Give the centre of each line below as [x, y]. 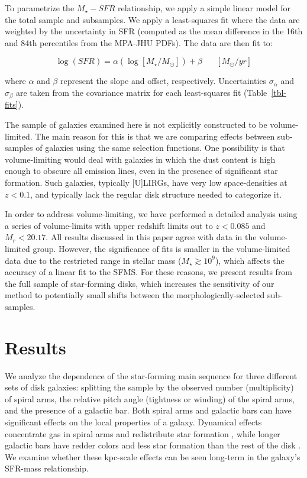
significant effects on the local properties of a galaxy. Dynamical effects [133, 422]
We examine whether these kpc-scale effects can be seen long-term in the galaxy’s [153, 456]
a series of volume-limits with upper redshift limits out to [109, 225]
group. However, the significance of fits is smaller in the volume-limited [161, 248]
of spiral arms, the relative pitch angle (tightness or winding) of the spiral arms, [150, 398]
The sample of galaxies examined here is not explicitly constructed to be [136, 125]
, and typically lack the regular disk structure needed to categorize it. [156, 194]
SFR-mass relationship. [47, 468]
